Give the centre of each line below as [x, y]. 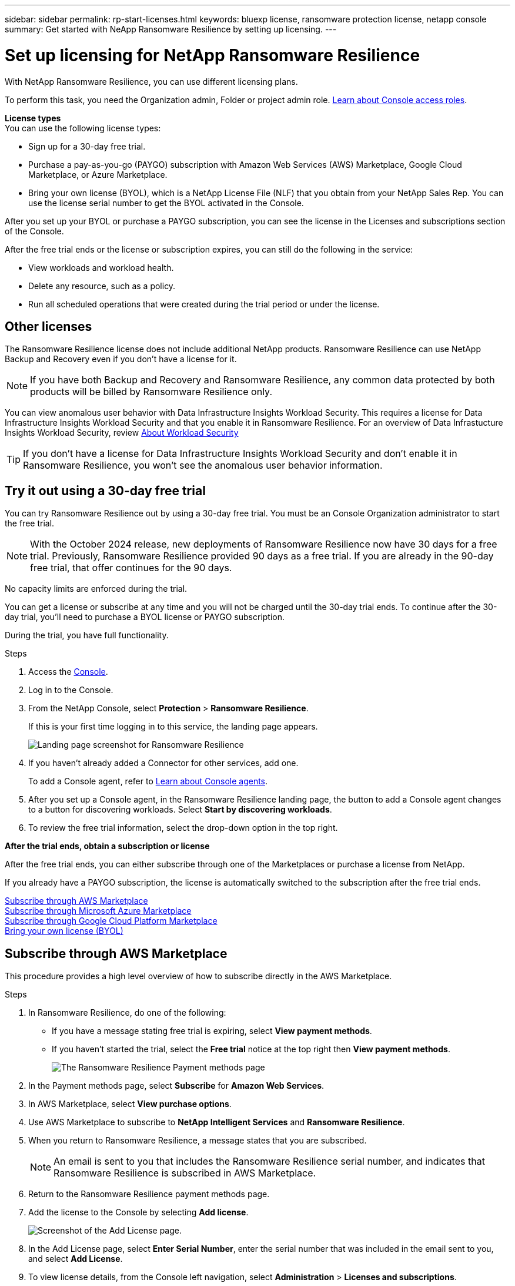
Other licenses [49, 326]
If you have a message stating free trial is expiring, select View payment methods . [212, 1031]
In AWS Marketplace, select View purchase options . [130, 1104]
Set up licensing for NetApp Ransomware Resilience [213, 55]
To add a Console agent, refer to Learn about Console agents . [148, 781]
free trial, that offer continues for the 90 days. [131, 568]
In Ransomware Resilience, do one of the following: [127, 1013]
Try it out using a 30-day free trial [105, 490]
